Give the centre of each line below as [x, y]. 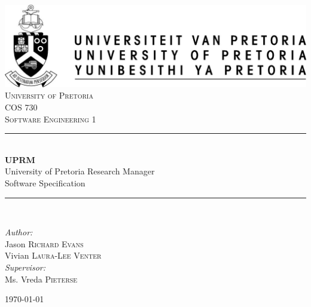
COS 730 [21, 107]
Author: [19, 232]
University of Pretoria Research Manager [80, 171]
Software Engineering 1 [51, 119]
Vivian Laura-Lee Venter [53, 255]
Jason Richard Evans [44, 243]
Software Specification [45, 182]
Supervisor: [25, 267]
